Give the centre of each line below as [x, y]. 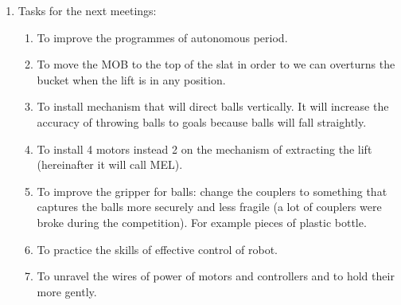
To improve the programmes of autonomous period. [162, 37]
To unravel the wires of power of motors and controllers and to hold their [216, 276]
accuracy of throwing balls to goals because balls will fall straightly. [202, 121]
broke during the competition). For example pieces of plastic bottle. [202, 222]
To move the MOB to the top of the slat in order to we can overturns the [216, 64]
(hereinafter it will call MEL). [110, 164]
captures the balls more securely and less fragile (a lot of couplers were [209, 207]
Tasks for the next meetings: [87, 10]
